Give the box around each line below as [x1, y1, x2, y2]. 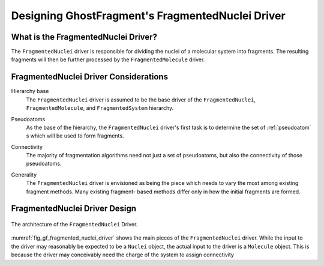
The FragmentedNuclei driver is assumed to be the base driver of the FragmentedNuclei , [26, 96, 256, 103]
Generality [11, 171, 37, 178]
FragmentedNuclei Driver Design [11, 204, 137, 214]
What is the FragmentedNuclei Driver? [11, 32, 157, 42]
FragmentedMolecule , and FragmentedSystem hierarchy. [26, 104, 174, 112]
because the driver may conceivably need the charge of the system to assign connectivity [11, 251, 234, 258]
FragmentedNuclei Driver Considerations [11, 72, 168, 82]
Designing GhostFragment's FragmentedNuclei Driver [11, 9, 286, 22]
